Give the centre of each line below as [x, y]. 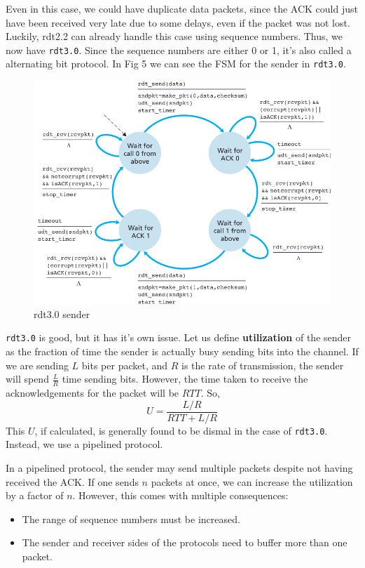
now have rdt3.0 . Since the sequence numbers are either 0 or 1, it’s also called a [179, 49]
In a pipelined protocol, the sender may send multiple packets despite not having [179, 467]
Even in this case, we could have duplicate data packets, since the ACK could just [182, 8]
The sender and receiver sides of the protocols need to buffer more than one [185, 542]
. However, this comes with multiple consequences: [180, 495]
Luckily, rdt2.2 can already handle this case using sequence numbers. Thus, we [174, 36]
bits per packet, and [125, 365]
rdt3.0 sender [62, 313]
